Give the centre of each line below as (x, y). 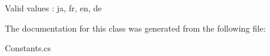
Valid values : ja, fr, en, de (53, 8)
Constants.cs (28, 48)
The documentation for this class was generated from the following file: (135, 28)
